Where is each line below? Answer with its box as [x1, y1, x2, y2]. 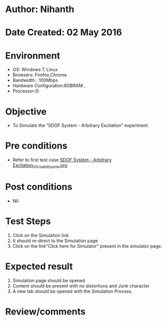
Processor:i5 [12, 88, 39, 94]
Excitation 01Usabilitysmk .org [12, 162, 68, 169]
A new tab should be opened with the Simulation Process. [12, 288, 133, 294]
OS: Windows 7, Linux [12, 67, 58, 73]
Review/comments [5, 306, 86, 317]
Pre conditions [5, 140, 68, 152]
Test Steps [5, 216, 51, 227]
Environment [5, 50, 61, 61]
